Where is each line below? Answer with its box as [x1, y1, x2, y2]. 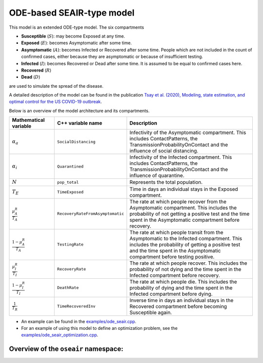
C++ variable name [57, 120, 102, 127]
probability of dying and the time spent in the [129, 284, 233, 291]
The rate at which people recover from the [129, 198, 226, 205]
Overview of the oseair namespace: [9, 345, 124, 353]
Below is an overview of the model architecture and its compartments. [9, 108, 150, 114]
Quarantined [57, 164, 84, 169]
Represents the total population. [129, 179, 203, 186]
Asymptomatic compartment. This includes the [129, 204, 237, 211]
